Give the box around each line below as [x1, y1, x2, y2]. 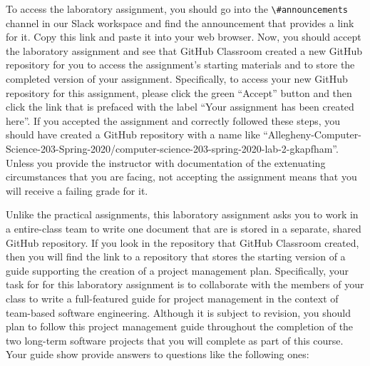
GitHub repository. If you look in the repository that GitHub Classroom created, [6, 235, 359, 250]
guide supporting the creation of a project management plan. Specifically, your [6, 263, 349, 278]
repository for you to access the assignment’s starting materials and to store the [6, 57, 355, 72]
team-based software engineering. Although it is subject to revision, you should [6, 305, 351, 320]
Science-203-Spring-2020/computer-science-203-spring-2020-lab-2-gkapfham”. [6, 141, 339, 156]
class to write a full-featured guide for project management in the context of [6, 290, 339, 305]
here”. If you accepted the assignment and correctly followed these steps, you [6, 113, 341, 128]
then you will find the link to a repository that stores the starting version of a [6, 249, 346, 264]
